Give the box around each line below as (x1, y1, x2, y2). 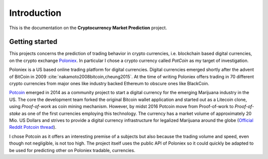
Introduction (9, 7, 62, 18)
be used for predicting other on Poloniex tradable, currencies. (9, 147, 135, 153)
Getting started (9, 38, 58, 46)
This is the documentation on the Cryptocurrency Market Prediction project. (9, 25, 167, 31)
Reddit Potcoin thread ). (9, 124, 57, 130)
